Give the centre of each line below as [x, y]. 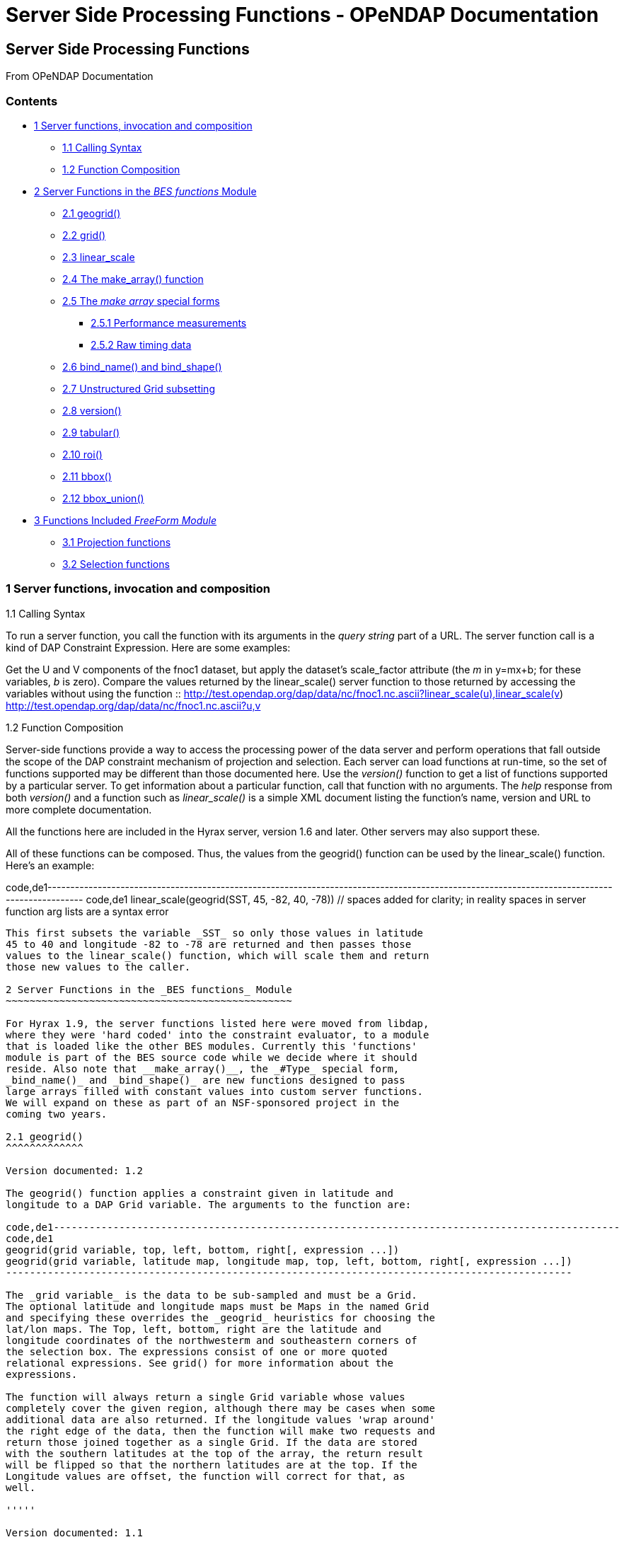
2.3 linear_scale [99, 257]
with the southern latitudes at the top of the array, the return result [215, 1453]
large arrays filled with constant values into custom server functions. [215, 1091]
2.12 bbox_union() [103, 498]
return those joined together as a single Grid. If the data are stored [212, 1442]
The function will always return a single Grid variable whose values [206, 1397]
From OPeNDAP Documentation [80, 76]
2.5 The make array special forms [141, 301]
